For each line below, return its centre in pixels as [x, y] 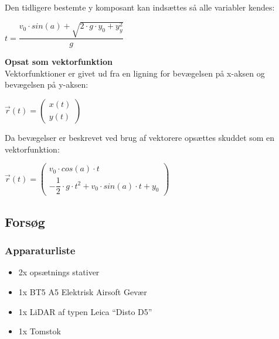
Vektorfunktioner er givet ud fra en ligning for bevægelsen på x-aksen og [135, 73]
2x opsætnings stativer [59, 272]
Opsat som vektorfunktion [59, 62]
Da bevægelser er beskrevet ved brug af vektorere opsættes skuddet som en [140, 137]
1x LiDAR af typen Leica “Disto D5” [85, 311]
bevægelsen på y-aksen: [47, 84]
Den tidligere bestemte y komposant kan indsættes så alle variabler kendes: [140, 7]
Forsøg [25, 221]
